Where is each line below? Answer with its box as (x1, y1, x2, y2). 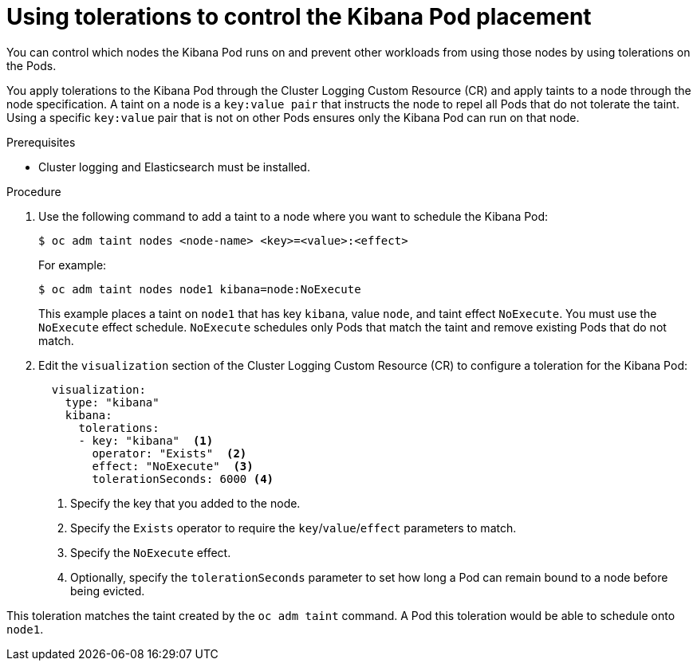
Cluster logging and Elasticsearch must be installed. (38, 159, 310, 174)
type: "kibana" (65, 395, 159, 409)
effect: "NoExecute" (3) (92, 459, 254, 473)
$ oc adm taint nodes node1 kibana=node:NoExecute (38, 282, 361, 296)
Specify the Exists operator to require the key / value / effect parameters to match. (70, 520, 517, 535)
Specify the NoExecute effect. (70, 545, 231, 559)
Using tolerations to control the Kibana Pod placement (6, 3, 592, 30)
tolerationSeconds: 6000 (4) (92, 472, 274, 485)
